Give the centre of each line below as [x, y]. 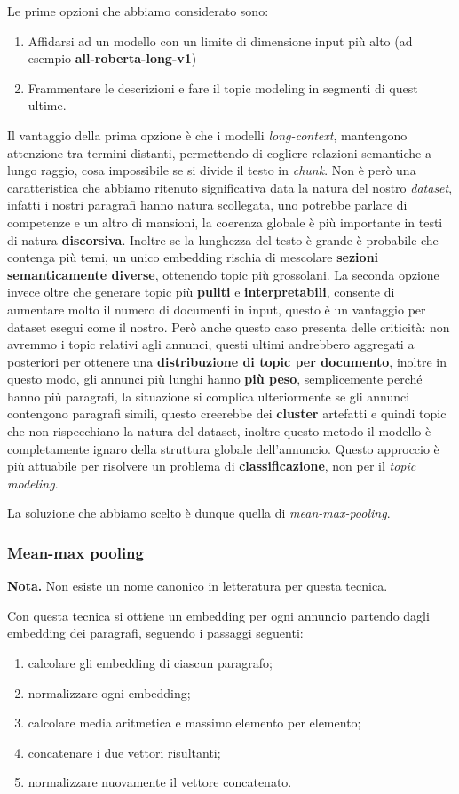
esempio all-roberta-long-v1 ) [112, 58]
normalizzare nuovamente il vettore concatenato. [160, 782]
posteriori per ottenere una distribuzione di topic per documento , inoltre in [227, 361]
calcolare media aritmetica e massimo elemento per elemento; [194, 723]
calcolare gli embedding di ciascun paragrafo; [150, 663]
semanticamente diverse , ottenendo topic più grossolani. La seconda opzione [223, 274]
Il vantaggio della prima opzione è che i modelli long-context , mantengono [207, 135]
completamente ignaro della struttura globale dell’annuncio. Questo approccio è [223, 448]
